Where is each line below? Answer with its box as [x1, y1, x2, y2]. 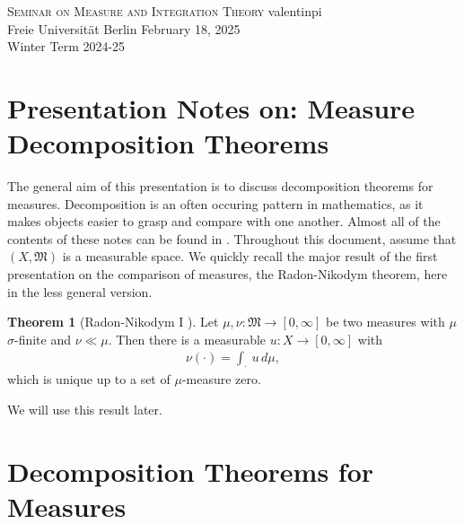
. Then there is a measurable [108, 329, 267, 348]
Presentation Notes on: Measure [7, 89, 416, 126]
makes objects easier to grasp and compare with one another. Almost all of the [7, 212, 441, 231]
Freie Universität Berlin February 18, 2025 [7, 19, 241, 38]
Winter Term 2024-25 [7, 37, 126, 56]
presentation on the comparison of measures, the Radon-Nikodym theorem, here [7, 265, 448, 284]
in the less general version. [7, 282, 153, 301]
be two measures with [325, 312, 445, 331]
